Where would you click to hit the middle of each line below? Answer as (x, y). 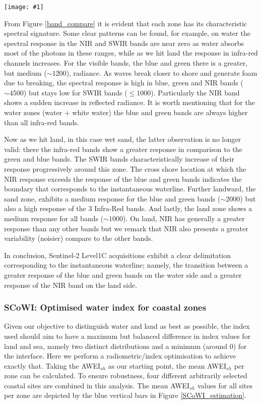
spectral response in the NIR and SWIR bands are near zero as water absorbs (124, 43)
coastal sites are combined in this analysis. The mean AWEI (97, 385)
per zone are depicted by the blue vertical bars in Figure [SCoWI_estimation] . (125, 395)
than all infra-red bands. (42, 122)
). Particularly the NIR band (195, 92)
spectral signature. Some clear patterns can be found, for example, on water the (127, 33)
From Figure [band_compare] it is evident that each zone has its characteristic (126, 23)
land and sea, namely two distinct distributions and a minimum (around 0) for (125, 346)
